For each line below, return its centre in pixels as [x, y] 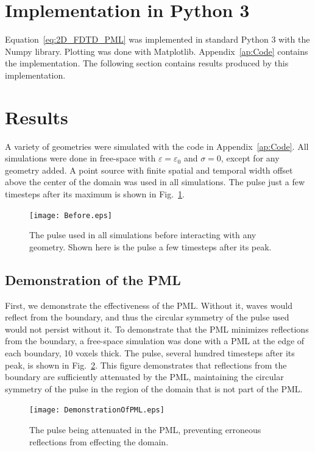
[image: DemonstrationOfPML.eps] [97, 410]
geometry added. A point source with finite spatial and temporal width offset [149, 170]
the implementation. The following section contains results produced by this [147, 63]
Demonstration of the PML [93, 279]
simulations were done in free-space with [80, 158]
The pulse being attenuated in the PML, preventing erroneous [145, 430]
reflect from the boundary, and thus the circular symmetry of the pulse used [147, 317]
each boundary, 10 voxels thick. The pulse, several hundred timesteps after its [150, 353]
